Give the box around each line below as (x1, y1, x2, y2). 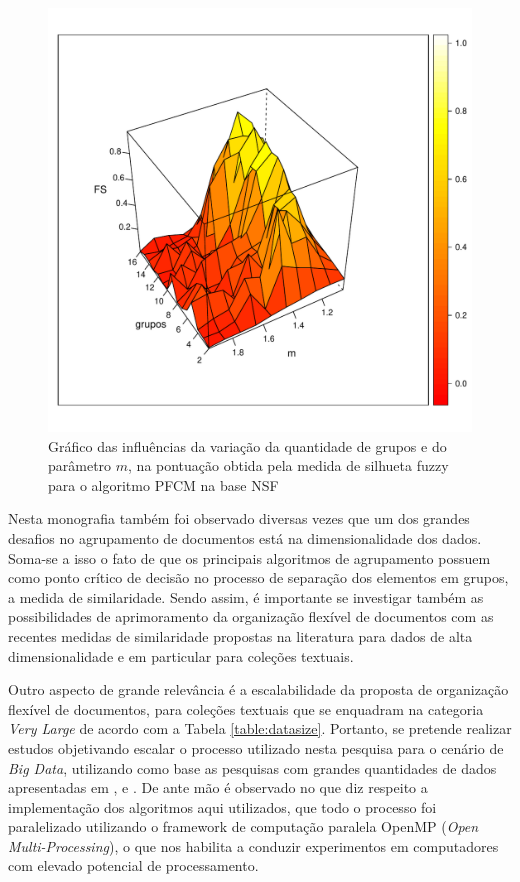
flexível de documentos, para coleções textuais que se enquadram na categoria (8, 698, 484, 719)
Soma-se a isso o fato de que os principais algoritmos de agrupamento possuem (8, 547, 491, 568)
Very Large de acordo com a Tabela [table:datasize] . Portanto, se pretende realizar (8, 718, 512, 739)
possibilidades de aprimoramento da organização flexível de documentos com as (8, 606, 494, 627)
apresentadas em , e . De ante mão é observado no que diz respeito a (8, 777, 428, 798)
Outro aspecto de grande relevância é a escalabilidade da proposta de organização (8, 679, 509, 700)
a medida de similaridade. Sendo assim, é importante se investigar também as (8, 586, 484, 607)
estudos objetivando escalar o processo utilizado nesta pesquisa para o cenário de (8, 737, 504, 758)
